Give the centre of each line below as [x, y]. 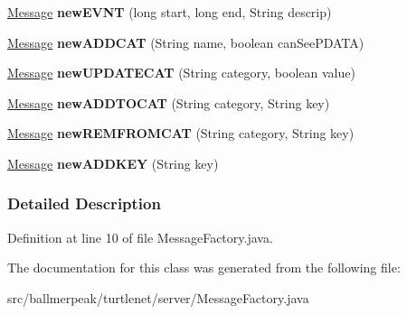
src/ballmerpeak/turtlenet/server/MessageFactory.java [158, 297]
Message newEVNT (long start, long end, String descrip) [170, 12]
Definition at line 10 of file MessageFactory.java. [140, 237]
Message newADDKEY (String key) [113, 163]
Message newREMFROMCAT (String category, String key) [181, 133]
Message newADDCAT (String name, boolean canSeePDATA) [186, 42]
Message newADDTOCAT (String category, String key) [169, 102]
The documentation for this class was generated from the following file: [204, 268]
